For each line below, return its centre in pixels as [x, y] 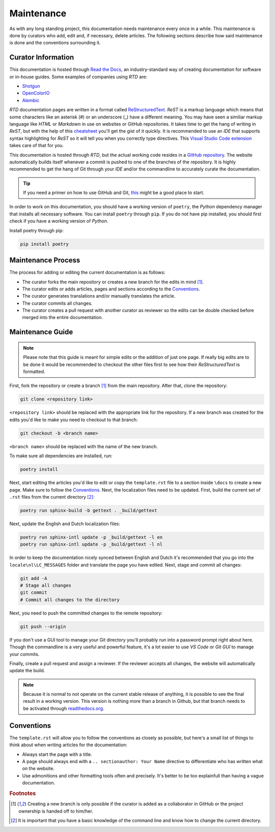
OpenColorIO [36, 93]
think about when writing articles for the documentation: [68, 745]
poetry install [39, 469]
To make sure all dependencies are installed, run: [61, 456]
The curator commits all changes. [57, 303]
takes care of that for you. [36, 145]
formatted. [34, 372]
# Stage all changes [46, 585]
